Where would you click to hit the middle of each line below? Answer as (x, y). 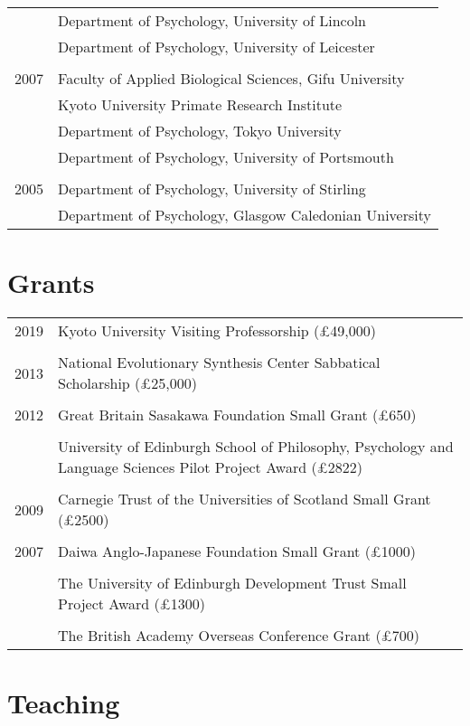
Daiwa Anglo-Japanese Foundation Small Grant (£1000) (237, 552)
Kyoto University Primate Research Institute (200, 104)
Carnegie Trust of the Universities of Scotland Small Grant (244, 499)
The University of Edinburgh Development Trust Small (232, 583)
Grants (51, 283)
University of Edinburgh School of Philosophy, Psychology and (256, 447)
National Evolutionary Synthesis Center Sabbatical (219, 363)
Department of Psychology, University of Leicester (216, 47)
